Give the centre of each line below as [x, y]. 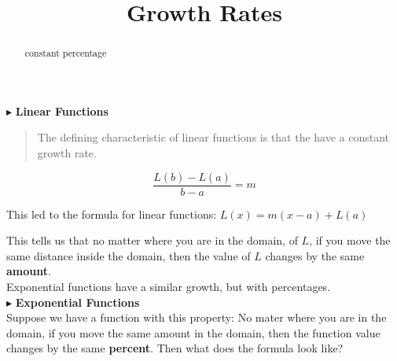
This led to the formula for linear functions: [112, 214]
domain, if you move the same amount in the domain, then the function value [193, 332]
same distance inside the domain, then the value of [129, 255]
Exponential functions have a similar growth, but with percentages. [169, 287]
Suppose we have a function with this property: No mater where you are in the [197, 317]
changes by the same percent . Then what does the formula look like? [175, 348]
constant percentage [66, 53]
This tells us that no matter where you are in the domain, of [152, 240]
